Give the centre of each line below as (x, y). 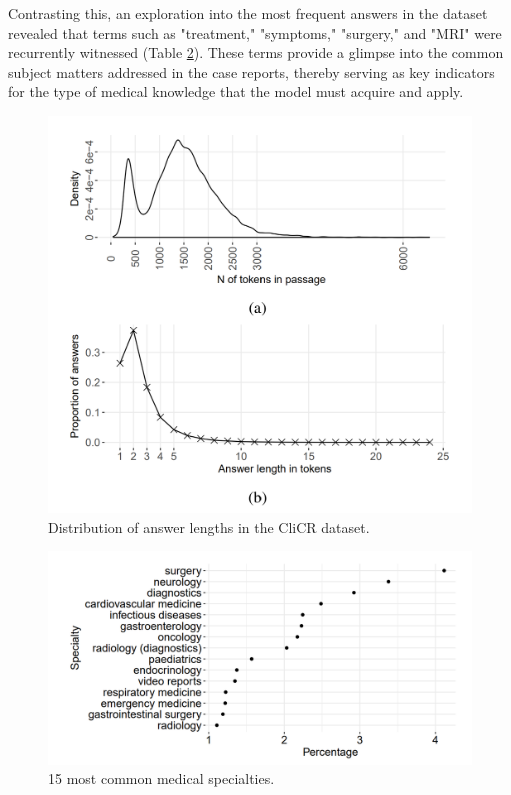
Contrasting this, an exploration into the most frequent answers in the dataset (248, 13)
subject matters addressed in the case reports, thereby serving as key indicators (251, 71)
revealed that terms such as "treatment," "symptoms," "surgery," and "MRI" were (255, 32)
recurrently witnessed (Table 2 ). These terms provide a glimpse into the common (256, 52)
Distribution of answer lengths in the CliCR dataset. (209, 526)
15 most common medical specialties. (161, 778)
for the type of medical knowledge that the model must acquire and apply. (236, 91)
